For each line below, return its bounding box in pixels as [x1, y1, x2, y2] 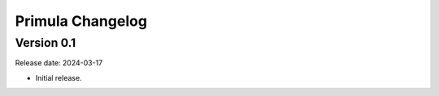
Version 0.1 [15, 35, 76, 50]
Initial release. [35, 73, 82, 82]
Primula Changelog [15, 12, 148, 30]
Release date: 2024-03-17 [15, 58, 103, 68]
